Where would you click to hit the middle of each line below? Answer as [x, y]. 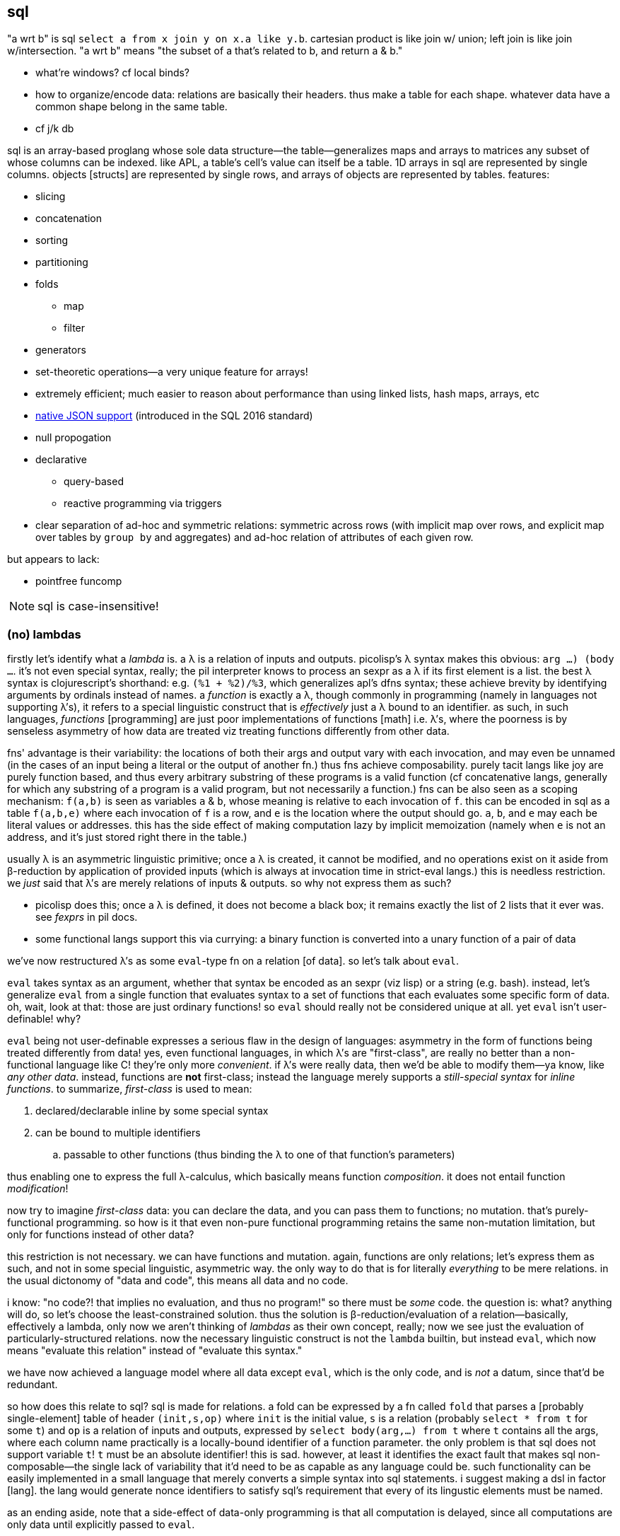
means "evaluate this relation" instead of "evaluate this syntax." [155, 1351]
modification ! [38, 1189]
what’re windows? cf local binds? [113, 73]
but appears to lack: [53, 559]
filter [75, 328]
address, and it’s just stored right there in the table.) [127, 837]
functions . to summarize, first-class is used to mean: [130, 1089]
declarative [61, 460]
